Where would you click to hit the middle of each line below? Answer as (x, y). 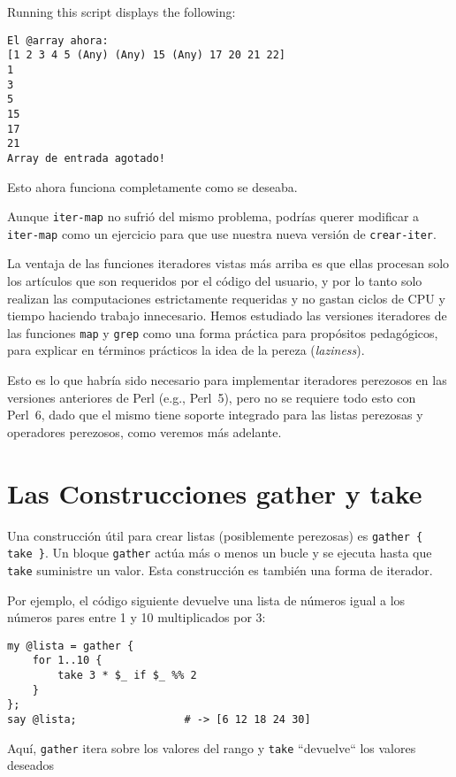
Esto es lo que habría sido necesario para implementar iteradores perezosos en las (227, 380)
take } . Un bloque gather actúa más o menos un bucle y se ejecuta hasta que (220, 553)
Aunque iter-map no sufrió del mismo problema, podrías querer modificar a (213, 216)
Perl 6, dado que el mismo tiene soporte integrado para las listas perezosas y (215, 415)
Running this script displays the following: (122, 12)
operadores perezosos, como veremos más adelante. (144, 431)
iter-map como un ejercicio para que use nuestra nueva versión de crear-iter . (222, 233)
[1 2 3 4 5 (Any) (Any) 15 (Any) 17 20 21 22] (146, 55)
